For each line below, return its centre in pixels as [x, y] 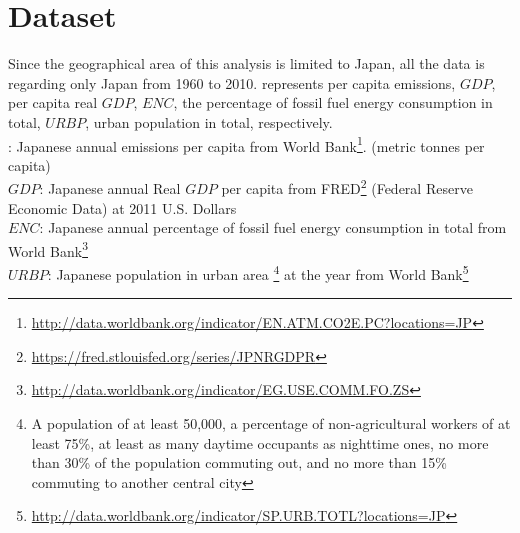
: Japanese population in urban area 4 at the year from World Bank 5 [258, 272]
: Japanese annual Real [110, 188]
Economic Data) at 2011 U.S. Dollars [122, 207]
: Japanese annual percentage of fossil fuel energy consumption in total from [273, 227]
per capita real [53, 102]
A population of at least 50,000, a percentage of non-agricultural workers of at [271, 423]
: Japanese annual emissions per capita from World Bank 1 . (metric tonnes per [246, 144]
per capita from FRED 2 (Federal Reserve [347, 186]
